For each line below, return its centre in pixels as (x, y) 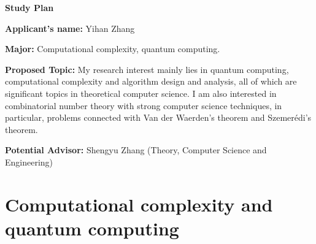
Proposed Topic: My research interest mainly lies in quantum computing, (147, 69)
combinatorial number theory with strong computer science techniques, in (144, 105)
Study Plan (29, 7)
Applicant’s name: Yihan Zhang (70, 28)
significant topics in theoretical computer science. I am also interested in (141, 93)
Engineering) (29, 162)
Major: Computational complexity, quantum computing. (113, 49)
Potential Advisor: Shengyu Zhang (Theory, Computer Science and (136, 150)
